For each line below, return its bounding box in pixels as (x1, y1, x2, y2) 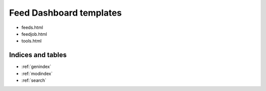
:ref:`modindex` (21, 70, 53, 76)
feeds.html (21, 24, 43, 30)
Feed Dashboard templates (9, 7, 122, 18)
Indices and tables (9, 51, 67, 59)
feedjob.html (21, 31, 47, 37)
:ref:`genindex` (21, 64, 52, 69)
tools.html (21, 38, 42, 44)
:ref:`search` (21, 77, 47, 83)
